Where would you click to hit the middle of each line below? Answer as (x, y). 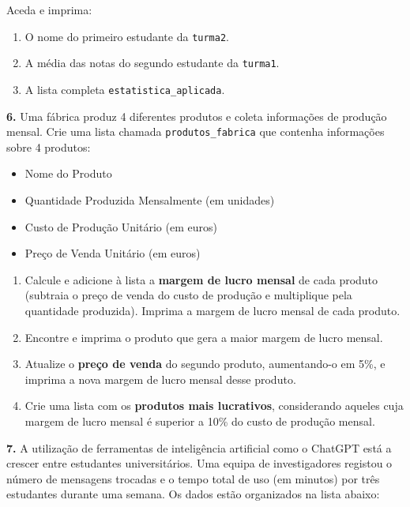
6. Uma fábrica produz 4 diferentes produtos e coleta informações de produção (197, 116)
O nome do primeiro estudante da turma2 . (127, 36)
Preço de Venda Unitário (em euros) (113, 253)
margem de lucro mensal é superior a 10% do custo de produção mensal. (200, 421)
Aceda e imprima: (49, 9)
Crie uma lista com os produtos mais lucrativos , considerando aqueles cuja (214, 406)
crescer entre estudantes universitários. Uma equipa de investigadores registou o (199, 463)
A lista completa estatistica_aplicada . (125, 89)
